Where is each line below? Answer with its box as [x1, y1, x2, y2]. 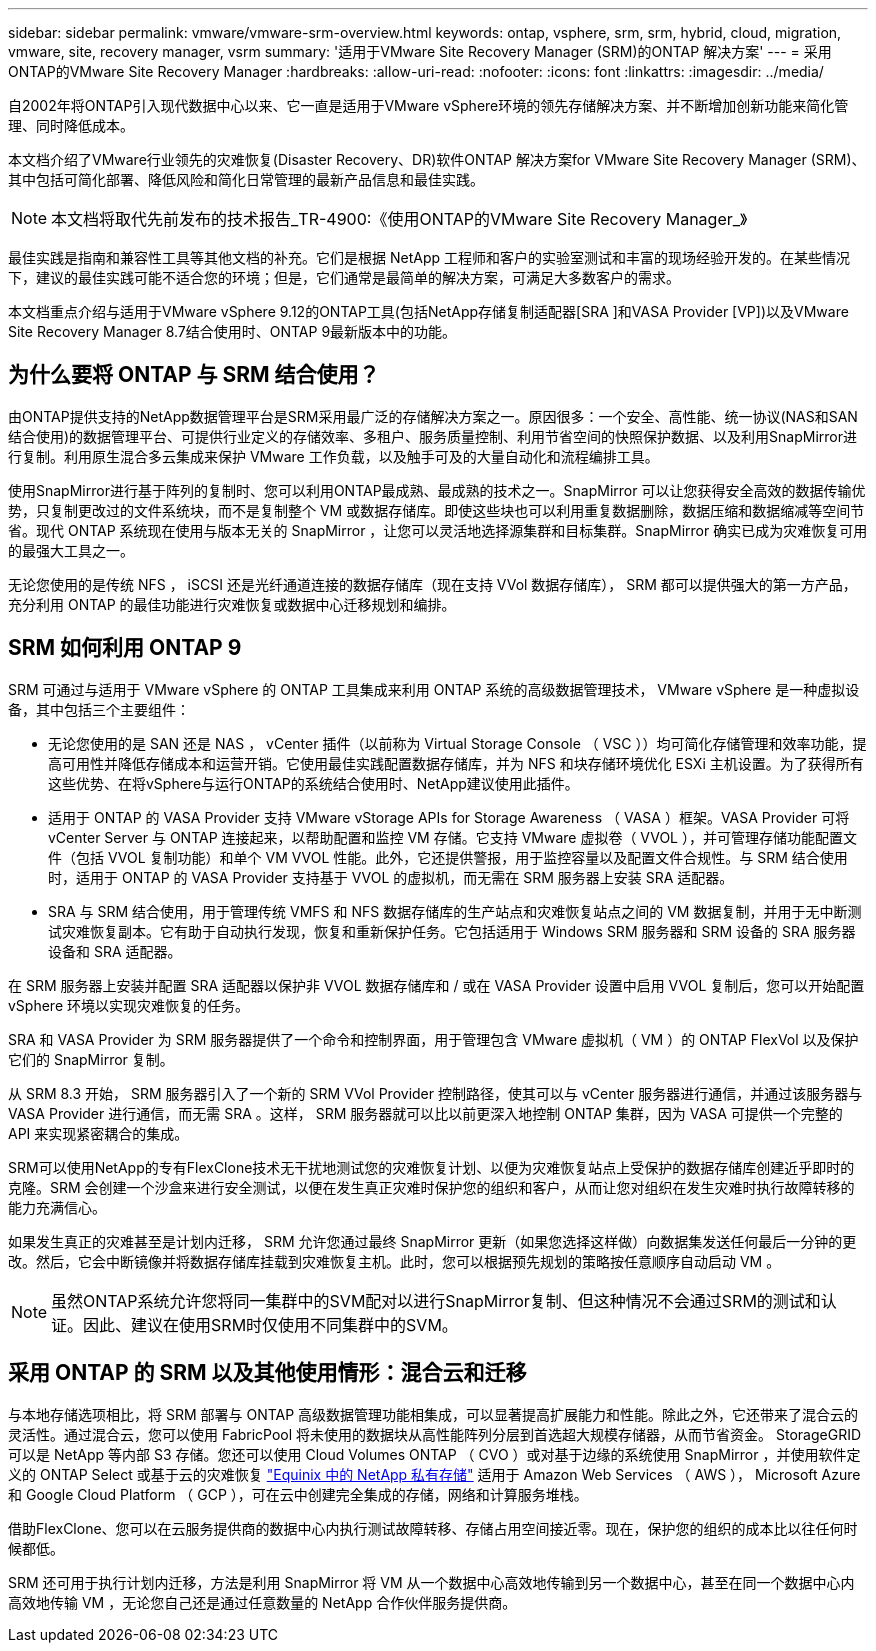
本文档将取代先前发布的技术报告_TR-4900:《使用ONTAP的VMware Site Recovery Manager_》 [51, 209, 748, 229]
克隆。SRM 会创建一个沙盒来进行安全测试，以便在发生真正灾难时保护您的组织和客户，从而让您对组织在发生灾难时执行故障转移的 [8, 1178, 855, 1196]
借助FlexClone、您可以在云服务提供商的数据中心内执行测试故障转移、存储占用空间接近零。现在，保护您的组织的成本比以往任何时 [8, 1519, 858, 1537]
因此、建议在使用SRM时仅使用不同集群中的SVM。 [83, 1314, 458, 1335]
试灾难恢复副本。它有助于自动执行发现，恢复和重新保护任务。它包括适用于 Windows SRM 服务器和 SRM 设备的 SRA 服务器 [48, 922, 856, 940]
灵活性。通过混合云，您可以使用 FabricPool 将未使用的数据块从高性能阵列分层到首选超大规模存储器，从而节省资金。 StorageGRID [8, 1425, 862, 1443]
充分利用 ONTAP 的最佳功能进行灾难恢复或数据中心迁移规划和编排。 [8, 595, 456, 613]
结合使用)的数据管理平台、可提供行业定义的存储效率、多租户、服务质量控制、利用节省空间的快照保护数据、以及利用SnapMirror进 [8, 427, 858, 445]
